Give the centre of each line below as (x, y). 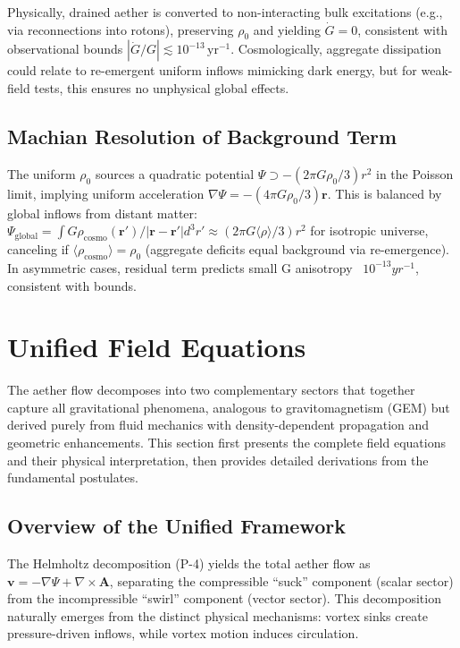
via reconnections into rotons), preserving (121, 29)
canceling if (38, 249)
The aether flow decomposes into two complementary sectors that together (211, 390)
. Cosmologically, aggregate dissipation (336, 49)
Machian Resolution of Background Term (202, 136)
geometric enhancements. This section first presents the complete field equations (226, 443)
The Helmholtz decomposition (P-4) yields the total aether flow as (189, 563)
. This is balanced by (385, 193)
